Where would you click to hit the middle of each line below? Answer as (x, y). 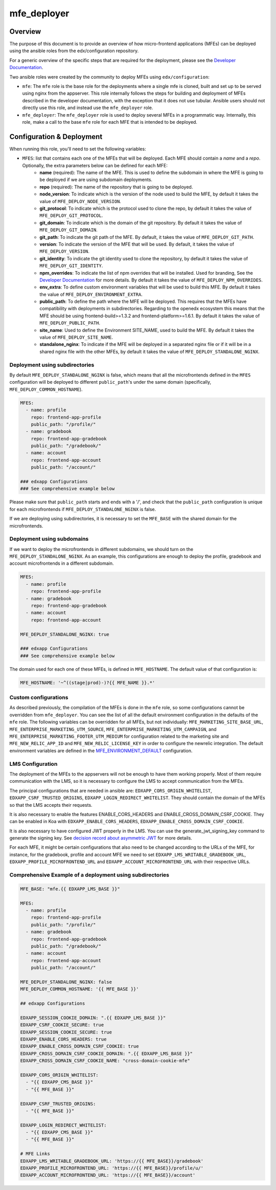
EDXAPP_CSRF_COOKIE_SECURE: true (62, 1025)
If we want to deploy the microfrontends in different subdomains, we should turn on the (101, 549)
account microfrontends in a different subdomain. (62, 563)
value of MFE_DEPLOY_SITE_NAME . (76, 337)
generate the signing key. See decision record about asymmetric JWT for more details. (101, 838)
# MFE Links (35, 1154)
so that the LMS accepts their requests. (51, 805)
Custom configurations (39, 697)
